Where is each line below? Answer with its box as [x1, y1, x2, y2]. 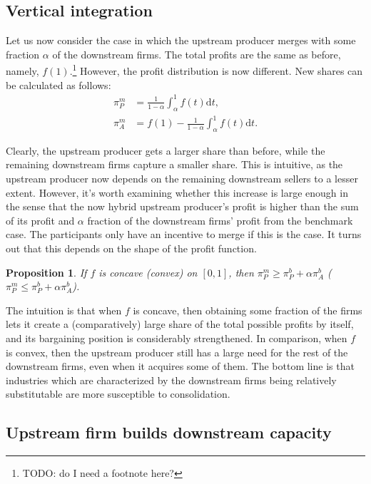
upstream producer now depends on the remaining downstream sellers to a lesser [6, 171, 358, 186]
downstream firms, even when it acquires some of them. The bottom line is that [6, 359, 355, 374]
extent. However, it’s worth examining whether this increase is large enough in [6, 185, 348, 200]
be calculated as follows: [6, 77, 111, 92]
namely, [6, 63, 39, 78]
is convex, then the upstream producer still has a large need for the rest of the [6, 344, 348, 359]
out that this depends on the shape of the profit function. [6, 241, 257, 256]
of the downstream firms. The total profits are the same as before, [52, 46, 341, 61]
